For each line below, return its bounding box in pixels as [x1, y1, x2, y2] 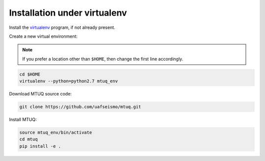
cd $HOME [19, 71, 41, 77]
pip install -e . [19, 143, 61, 149]
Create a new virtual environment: [9, 33, 78, 39]
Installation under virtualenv [9, 7, 127, 18]
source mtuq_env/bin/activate [19, 130, 92, 136]
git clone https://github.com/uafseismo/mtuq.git [19, 104, 141, 110]
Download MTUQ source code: [9, 91, 72, 97]
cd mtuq [19, 137, 38, 142]
